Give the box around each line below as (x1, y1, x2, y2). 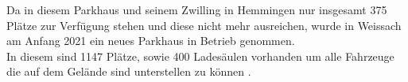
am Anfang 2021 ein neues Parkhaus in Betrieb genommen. (6, 32, 295, 49)
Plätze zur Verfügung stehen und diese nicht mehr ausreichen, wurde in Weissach (6, 17, 402, 33)
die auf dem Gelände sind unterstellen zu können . (6, 63, 251, 80)
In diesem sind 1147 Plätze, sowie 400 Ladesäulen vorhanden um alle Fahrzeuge (6, 47, 394, 64)
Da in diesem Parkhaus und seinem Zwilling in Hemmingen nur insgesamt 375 (6, 2, 387, 17)
